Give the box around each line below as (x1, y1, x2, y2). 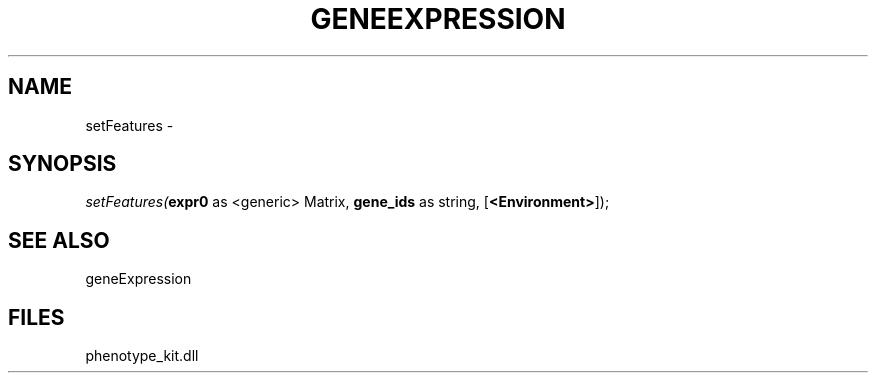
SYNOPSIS (8, 151, 117, 177)
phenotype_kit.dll (85, 347, 199, 365)
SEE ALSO (8, 227, 110, 253)
